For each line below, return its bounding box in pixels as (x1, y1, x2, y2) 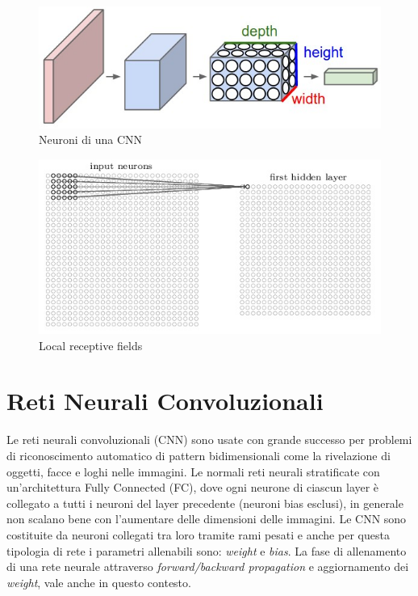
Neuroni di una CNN (39, 131, 143, 148)
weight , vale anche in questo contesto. (6, 573, 191, 590)
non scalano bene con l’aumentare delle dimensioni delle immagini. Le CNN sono (6, 510, 407, 527)
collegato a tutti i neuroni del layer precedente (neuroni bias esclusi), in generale (6, 494, 403, 511)
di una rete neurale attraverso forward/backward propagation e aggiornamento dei (6, 558, 409, 575)
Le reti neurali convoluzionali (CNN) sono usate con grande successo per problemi (6, 431, 412, 448)
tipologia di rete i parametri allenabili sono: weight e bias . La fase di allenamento (6, 542, 407, 559)
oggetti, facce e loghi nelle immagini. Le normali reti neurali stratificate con (6, 463, 380, 480)
